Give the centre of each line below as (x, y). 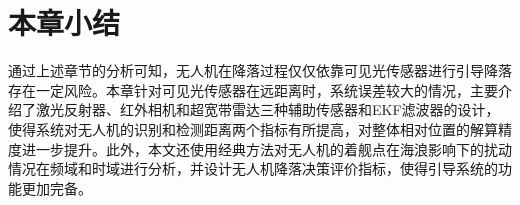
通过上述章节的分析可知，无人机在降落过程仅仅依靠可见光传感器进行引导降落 (260, 70)
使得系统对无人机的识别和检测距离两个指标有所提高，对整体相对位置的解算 (253, 128)
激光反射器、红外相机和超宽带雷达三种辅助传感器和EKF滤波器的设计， (267, 109)
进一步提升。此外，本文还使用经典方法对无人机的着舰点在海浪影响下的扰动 (266, 148)
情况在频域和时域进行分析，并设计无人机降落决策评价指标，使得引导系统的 (253, 168)
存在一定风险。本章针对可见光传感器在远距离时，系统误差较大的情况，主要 (253, 89)
